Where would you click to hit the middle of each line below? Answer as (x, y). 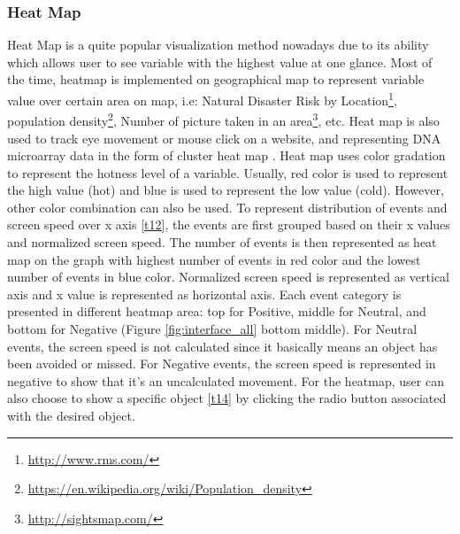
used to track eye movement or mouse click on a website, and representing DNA (224, 138)
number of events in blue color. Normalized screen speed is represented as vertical (229, 277)
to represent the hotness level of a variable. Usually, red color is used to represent (228, 172)
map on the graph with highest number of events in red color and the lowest (214, 259)
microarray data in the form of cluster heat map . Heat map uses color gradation (226, 155)
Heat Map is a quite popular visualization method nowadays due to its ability (218, 45)
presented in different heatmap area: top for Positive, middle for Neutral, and (217, 311)
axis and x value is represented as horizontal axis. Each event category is (204, 294)
